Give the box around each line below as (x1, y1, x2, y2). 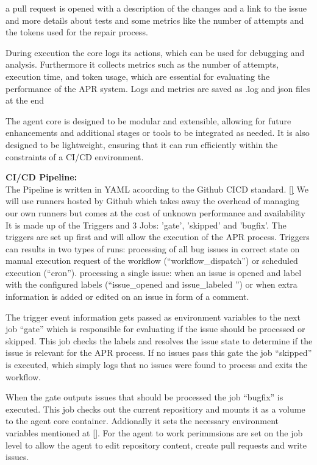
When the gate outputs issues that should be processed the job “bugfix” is (5, 391, 283, 403)
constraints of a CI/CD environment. (5, 150, 144, 163)
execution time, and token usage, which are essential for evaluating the (5, 69, 270, 82)
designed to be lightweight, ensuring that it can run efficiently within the (5, 138, 278, 151)
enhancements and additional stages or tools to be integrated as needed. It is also (5, 126, 310, 139)
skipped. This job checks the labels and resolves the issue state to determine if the (5, 334, 313, 347)
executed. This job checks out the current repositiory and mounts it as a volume (5, 402, 305, 415)
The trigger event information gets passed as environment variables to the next (5, 310, 301, 323)
